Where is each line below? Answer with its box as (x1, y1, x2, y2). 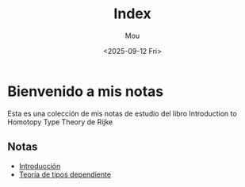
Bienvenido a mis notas (7, 82, 164, 100)
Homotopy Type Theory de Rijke (7, 116, 113, 127)
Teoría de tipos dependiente (18, 170, 112, 179)
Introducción (18, 161, 61, 170)
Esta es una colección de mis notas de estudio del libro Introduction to (7, 109, 237, 118)
